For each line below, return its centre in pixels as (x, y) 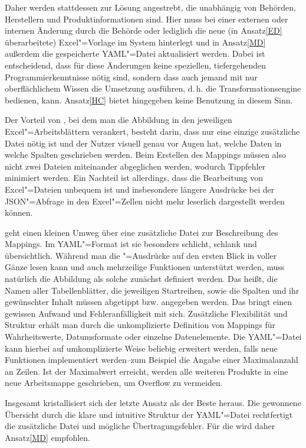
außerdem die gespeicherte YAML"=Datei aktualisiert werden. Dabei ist (135, 53)
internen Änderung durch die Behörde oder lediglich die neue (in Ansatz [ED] (144, 30)
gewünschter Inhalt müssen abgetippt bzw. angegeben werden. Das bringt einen (149, 302)
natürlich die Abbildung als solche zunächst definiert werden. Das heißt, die (141, 279)
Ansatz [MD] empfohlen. (47, 437)
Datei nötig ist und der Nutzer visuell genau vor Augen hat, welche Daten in (143, 143)
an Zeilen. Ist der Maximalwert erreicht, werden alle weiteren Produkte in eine (147, 371)
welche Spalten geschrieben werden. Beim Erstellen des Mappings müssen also (145, 155)
